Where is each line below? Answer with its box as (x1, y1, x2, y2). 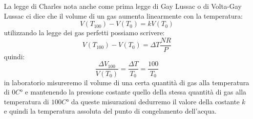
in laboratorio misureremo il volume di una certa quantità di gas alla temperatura (4, 77, 250, 87)
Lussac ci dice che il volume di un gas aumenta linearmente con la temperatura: (4, 10, 243, 21)
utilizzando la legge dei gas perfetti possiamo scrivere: (4, 27, 165, 38)
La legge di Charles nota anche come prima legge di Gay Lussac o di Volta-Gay (4, 1, 242, 11)
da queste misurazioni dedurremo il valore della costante (71, 96, 240, 106)
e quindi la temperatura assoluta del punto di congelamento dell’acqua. (4, 106, 217, 116)
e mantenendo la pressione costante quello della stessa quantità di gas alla (25, 87, 247, 97)
